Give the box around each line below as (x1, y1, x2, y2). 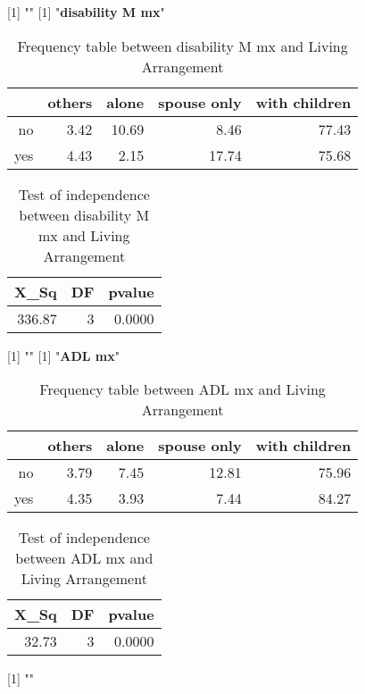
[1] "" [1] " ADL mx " (7, 346, 120, 364)
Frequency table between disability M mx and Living (17, 35, 348, 56)
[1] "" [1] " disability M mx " (7, 3, 165, 21)
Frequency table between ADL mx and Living (39, 379, 326, 400)
